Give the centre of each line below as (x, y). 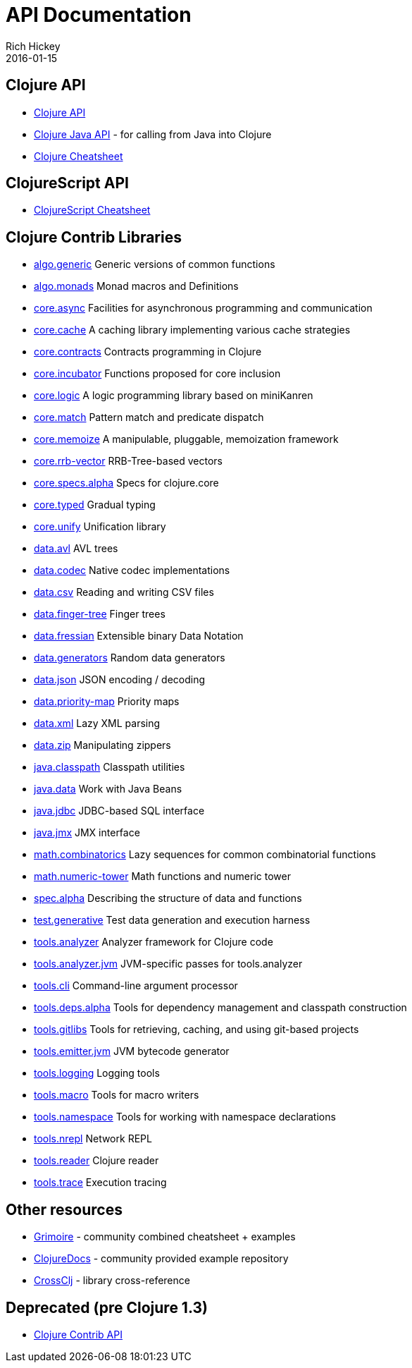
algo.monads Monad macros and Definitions (136, 286)
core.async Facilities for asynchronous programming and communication (203, 308)
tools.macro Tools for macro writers (117, 1095)
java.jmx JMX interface (87, 833)
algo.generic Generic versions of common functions (155, 264)
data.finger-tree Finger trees (100, 614)
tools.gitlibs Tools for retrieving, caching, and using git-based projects (196, 1030)
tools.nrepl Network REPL (93, 1139)
